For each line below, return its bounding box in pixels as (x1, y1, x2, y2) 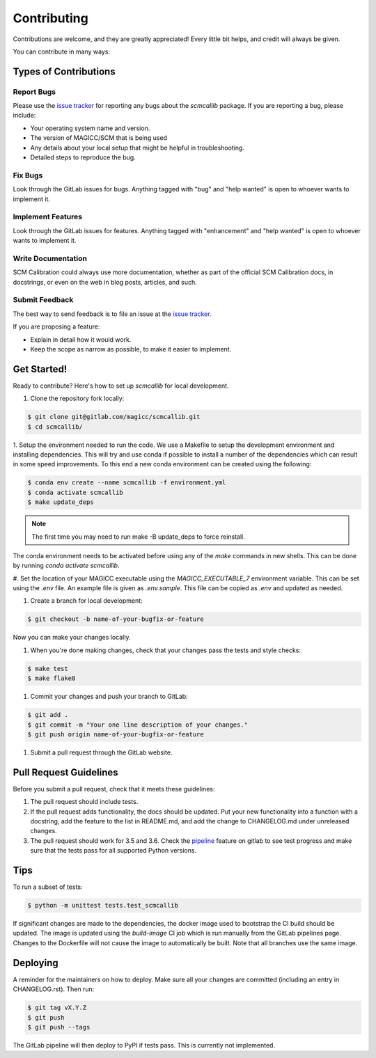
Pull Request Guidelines (13, 766, 118, 778)
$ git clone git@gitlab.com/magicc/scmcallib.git (27, 413, 201, 421)
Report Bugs (13, 87, 56, 97)
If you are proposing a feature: (13, 322, 100, 331)
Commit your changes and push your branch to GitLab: (30, 693, 188, 701)
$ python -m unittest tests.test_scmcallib (27, 901, 179, 910)
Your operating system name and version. (30, 124, 150, 132)
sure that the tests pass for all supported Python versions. (30, 846, 197, 855)
